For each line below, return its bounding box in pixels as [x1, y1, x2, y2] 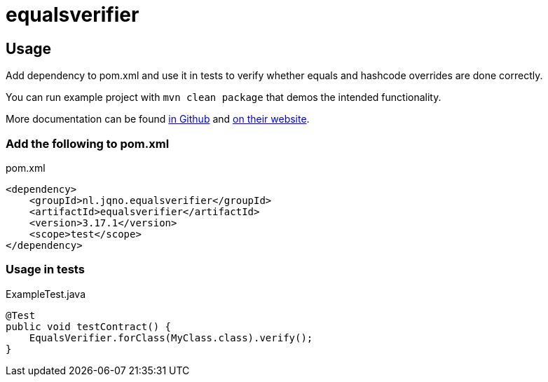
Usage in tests [6, 262, 85, 277]
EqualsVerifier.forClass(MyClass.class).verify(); [29, 332, 313, 343]
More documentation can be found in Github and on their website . [6, 113, 310, 125]
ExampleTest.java [6, 287, 86, 300]
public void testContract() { [6, 320, 172, 332]
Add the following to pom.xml [6, 136, 170, 151]
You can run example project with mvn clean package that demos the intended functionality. [6, 91, 441, 104]
